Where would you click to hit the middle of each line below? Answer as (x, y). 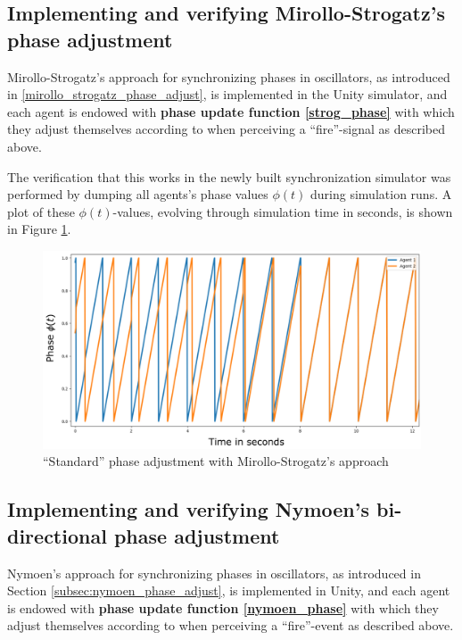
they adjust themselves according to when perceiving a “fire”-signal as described (226, 129)
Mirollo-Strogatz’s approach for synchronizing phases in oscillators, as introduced (229, 76)
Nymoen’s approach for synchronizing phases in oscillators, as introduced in (214, 573)
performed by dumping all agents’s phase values (138, 194)
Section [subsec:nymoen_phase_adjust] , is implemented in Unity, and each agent (229, 590)
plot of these (41, 211)
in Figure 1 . (39, 229)
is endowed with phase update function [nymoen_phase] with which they (223, 607)
